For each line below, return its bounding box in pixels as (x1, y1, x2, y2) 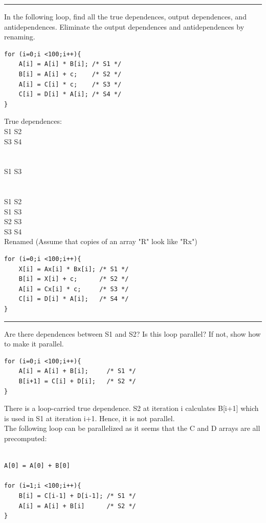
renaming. (4, 31, 35, 42)
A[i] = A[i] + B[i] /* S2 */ (18, 502, 136, 510)
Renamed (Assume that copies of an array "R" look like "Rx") (4, 236, 197, 247)
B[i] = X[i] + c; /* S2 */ (18, 275, 129, 283)
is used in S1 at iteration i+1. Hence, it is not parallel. (4, 412, 175, 423)
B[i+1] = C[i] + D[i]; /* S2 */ (18, 378, 136, 385)
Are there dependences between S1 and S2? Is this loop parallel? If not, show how (4, 328, 261, 339)
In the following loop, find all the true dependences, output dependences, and (4, 11, 247, 21)
